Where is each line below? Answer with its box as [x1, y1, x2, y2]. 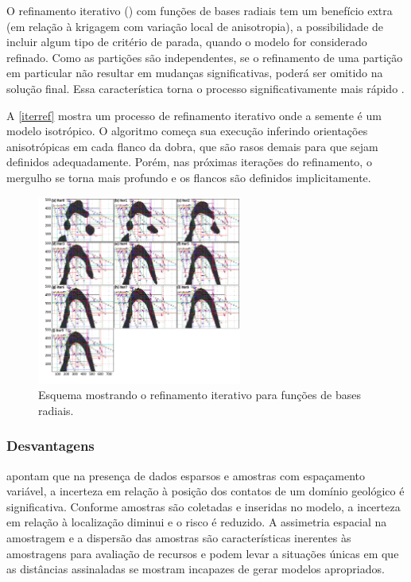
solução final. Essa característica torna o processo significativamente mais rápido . [6, 80, 405, 96]
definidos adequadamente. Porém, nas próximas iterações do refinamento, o [6, 153, 372, 170]
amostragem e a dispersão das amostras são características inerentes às [6, 529, 351, 545]
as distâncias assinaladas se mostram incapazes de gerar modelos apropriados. [6, 561, 385, 577]
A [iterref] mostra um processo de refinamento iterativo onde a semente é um [6, 107, 382, 123]
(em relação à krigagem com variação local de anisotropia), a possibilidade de [6, 17, 384, 34]
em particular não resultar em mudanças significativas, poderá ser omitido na [6, 64, 383, 81]
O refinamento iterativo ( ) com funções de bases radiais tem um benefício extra [6, 2, 393, 18]
